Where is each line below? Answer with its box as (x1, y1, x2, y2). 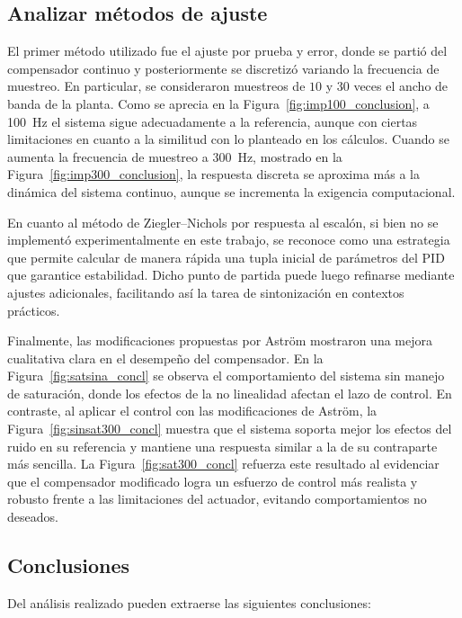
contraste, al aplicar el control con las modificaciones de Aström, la (7, 401, 378, 420)
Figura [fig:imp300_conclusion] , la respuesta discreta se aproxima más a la (7, 165, 420, 184)
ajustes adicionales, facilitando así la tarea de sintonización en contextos (7, 282, 404, 301)
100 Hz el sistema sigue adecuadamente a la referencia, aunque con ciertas (7, 112, 418, 130)
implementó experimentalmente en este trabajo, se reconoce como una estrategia (7, 230, 450, 249)
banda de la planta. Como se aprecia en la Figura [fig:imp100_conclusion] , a (7, 94, 430, 112)
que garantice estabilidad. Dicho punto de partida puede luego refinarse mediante (7, 265, 455, 284)
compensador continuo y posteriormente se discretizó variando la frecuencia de (7, 58, 440, 77)
